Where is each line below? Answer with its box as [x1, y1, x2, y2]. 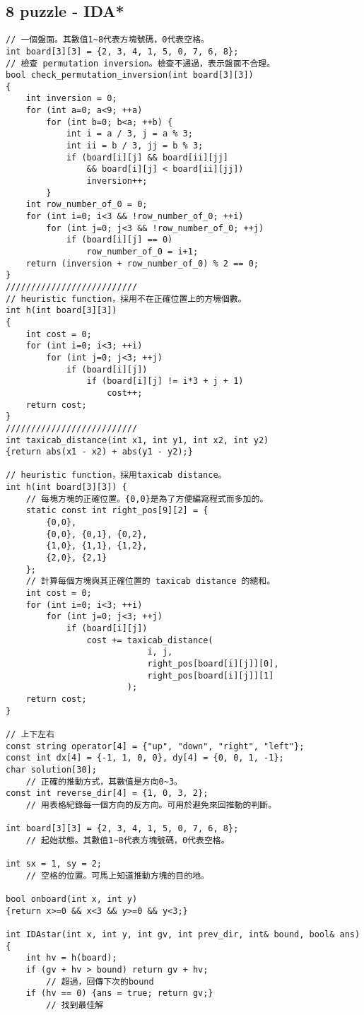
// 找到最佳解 [46, 1000, 104, 1011]
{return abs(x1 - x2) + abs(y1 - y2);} [6, 447, 193, 457]
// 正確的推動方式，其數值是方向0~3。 [25, 776, 182, 787]
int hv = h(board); [25, 953, 117, 963]
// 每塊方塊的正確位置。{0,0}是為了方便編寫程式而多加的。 [25, 493, 269, 504]
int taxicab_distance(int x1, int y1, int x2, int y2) [6, 435, 269, 445]
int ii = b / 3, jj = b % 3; [66, 141, 204, 151]
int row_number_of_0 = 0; [25, 199, 148, 210]
